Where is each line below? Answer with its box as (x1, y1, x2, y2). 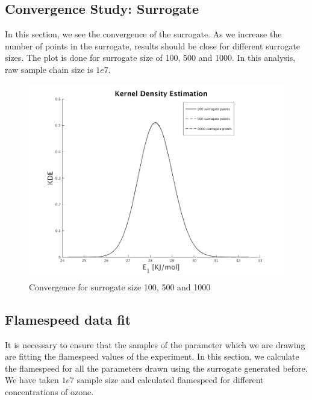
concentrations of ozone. (5, 385, 94, 398)
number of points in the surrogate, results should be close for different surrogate (5, 39, 301, 52)
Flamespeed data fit (5, 310, 131, 328)
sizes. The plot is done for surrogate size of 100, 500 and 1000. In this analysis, (5, 51, 296, 64)
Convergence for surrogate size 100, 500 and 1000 (29, 280, 211, 293)
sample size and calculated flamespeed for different (76, 373, 264, 386)
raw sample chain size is (5, 63, 93, 75)
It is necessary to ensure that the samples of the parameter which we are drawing (5, 338, 305, 351)
